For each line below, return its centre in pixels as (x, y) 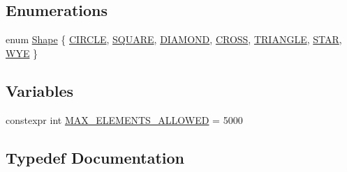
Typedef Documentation (95, 157)
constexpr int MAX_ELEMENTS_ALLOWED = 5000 (124, 119)
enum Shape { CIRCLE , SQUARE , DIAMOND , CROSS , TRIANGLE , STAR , (174, 39)
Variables (40, 90)
